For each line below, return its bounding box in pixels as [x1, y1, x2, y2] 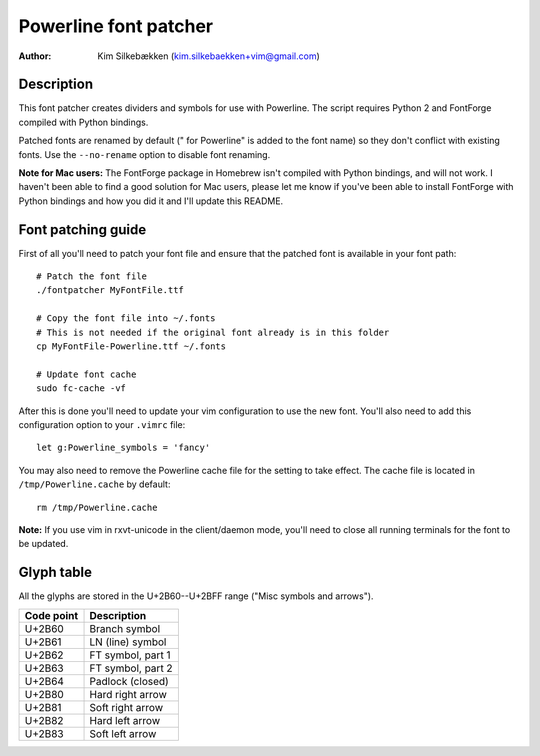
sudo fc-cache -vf [36, 383, 127, 394]
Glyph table [18, 564, 93, 581]
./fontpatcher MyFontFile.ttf [36, 285, 185, 296]
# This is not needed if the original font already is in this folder [36, 326, 390, 338]
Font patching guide [18, 221, 147, 238]
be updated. [18, 538, 69, 550]
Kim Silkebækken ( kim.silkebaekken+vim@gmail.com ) [97, 50, 320, 62]
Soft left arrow [89, 726, 157, 740]
